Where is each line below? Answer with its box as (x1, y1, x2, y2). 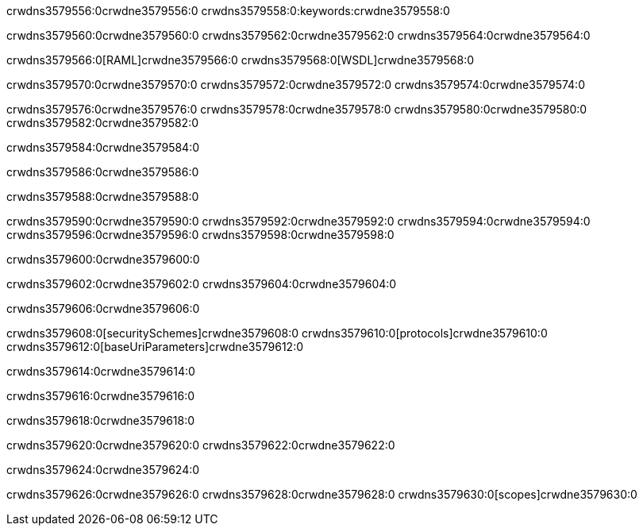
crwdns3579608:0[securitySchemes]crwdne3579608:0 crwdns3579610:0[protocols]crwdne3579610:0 (6, 326, 548, 340)
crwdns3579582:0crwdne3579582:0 (6, 116, 198, 129)
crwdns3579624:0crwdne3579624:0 (6, 463, 200, 476)
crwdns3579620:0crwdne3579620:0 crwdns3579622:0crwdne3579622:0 (6, 438, 395, 452)
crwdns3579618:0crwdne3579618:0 (6, 414, 195, 427)
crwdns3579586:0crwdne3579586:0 (6, 165, 199, 179)
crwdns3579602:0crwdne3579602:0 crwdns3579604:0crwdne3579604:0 (6, 277, 397, 291)
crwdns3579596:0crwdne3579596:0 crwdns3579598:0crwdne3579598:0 (6, 228, 395, 241)
